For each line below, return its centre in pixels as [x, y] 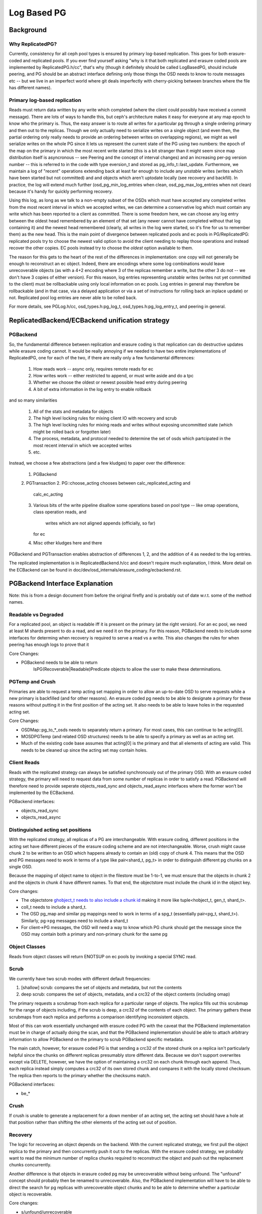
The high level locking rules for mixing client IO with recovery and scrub [105, 418]
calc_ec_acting [48, 494]
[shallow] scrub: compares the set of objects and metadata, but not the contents [101, 988]
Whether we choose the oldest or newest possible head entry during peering [110, 382]
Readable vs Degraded [36, 614]
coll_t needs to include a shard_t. [54, 907]
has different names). [30, 88]
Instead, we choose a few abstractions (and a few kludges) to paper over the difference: [97, 463]
